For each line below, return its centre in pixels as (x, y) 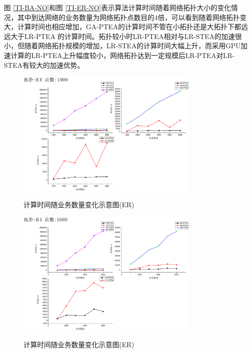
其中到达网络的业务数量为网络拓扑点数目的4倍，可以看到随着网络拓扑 (128, 17)
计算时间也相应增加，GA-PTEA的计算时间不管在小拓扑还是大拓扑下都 (129, 27)
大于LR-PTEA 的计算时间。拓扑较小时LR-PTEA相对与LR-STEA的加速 (123, 36)
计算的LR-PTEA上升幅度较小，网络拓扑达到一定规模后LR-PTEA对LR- (123, 55)
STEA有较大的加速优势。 (44, 65)
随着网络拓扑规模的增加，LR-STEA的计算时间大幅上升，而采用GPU (132, 46)
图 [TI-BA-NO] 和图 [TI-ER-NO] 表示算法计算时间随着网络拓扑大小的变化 (117, 7)
